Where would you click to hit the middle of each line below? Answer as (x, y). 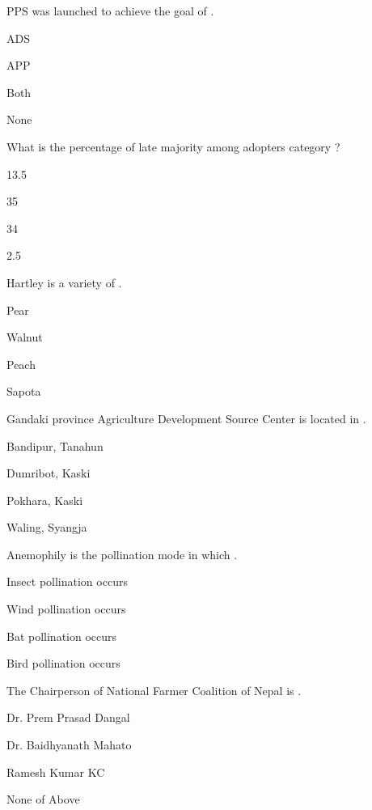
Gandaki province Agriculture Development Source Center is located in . (186, 418)
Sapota (24, 391)
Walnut (25, 337)
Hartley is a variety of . (64, 282)
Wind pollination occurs (66, 609)
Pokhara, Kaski (45, 500)
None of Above (43, 799)
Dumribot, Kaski (49, 473)
